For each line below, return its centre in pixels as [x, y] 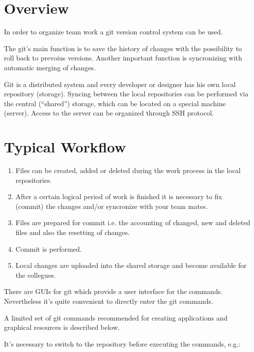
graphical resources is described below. [62, 327]
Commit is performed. [49, 249]
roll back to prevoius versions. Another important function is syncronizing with [123, 58]
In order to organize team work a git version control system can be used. [113, 32]
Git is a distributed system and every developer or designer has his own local [120, 84]
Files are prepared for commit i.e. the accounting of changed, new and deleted [133, 222]
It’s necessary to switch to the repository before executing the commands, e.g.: [122, 343]
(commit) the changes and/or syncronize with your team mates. [112, 206]
